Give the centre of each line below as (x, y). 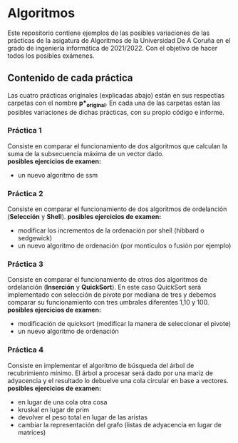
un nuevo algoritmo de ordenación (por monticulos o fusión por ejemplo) (124, 246)
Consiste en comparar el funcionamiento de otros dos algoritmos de (108, 280)
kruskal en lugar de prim (53, 409)
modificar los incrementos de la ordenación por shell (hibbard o (111, 230)
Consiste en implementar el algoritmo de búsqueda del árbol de (101, 365)
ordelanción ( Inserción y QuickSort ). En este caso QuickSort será (104, 287)
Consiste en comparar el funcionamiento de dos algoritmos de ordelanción (117, 209)
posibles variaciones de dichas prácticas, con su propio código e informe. (116, 112)
